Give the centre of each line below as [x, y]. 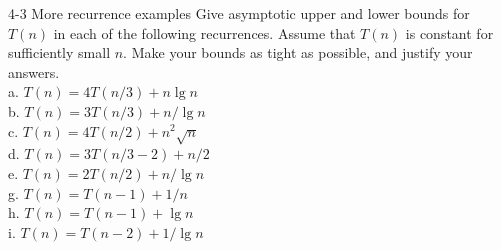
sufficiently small [59, 52]
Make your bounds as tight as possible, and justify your [302, 52]
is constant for [449, 32]
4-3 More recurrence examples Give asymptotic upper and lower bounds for [239, 13]
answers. [34, 71]
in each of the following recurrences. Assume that [204, 32]
